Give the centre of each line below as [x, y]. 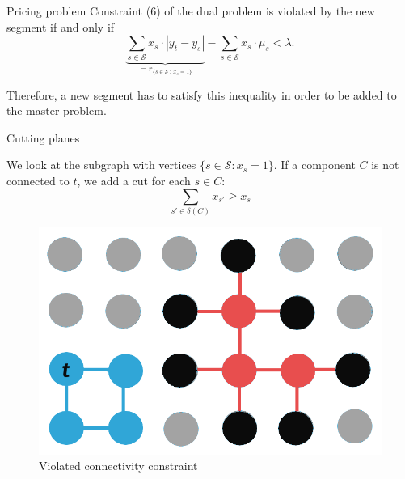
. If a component [314, 165]
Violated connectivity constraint [118, 466]
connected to [38, 180]
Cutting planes [43, 137]
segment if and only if [61, 26]
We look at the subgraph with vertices [101, 165]
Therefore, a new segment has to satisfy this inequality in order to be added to [202, 94]
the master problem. [57, 110]
